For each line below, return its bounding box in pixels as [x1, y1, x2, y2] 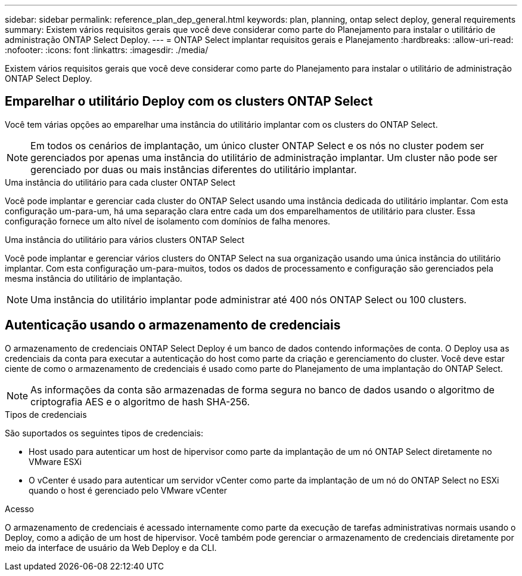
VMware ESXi [29, 456, 82, 467]
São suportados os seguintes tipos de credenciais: [5, 427, 204, 438]
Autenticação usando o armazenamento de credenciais [5, 318, 341, 333]
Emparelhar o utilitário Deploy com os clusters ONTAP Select [5, 94, 373, 109]
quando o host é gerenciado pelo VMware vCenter [29, 485, 227, 495]
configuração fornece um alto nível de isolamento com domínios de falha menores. [5, 215, 331, 226]
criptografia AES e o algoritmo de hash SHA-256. [30, 395, 250, 408]
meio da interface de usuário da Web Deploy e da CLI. [5, 542, 217, 553]
